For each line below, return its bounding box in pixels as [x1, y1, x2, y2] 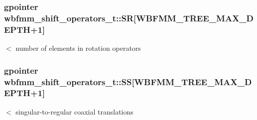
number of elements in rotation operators [15, 43, 141, 53]
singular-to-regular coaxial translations [15, 106, 133, 117]
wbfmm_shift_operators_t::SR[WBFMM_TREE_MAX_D [4, 11, 254, 24]
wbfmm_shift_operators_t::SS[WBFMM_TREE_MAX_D [4, 75, 252, 88]
